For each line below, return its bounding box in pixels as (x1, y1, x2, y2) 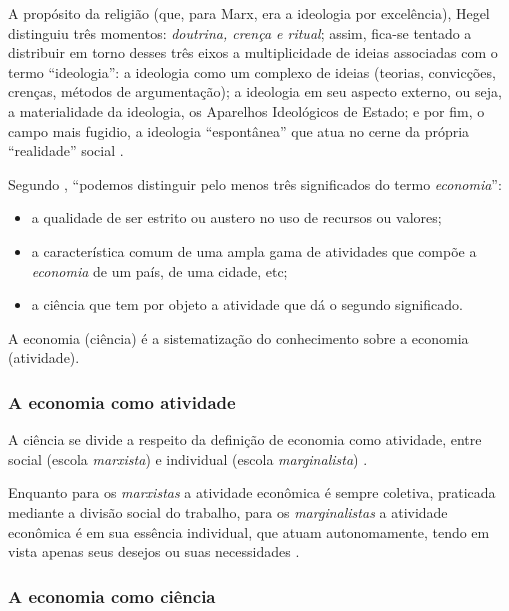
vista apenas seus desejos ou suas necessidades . (8, 541, 300, 562)
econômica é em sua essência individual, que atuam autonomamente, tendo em (8, 521, 490, 542)
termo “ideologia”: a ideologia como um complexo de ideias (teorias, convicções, (8, 61, 496, 82)
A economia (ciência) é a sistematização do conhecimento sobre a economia (8, 327, 469, 348)
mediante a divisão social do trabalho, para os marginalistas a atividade (8, 501, 448, 522)
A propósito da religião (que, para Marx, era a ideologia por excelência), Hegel (8, 3, 490, 23)
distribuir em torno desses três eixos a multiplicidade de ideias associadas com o (8, 42, 498, 63)
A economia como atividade (8, 389, 236, 414)
